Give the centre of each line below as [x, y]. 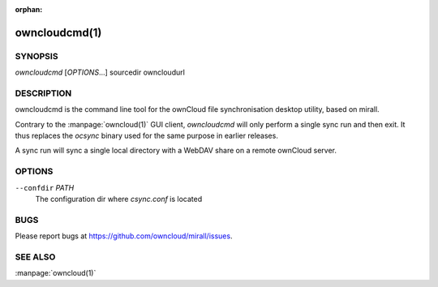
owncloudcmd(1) [58, 32]
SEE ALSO [35, 257]
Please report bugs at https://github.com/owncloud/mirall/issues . [124, 236]
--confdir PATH [45, 187]
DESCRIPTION [43, 93]
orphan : [29, 9]
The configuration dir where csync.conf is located [119, 199]
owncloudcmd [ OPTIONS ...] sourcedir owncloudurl [100, 72]
